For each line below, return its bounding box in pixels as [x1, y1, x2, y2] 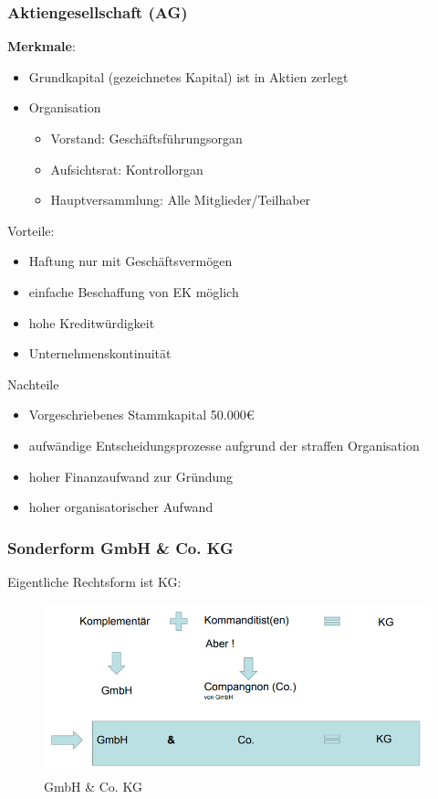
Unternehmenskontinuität [28, 344, 172, 363]
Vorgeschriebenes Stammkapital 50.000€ [28, 405, 255, 424]
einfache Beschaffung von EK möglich [28, 282, 239, 301]
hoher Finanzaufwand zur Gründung [28, 466, 234, 485]
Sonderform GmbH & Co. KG [7, 536, 234, 559]
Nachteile [7, 374, 59, 393]
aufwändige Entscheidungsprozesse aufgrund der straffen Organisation [28, 435, 420, 454]
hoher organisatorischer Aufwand [28, 497, 214, 517]
